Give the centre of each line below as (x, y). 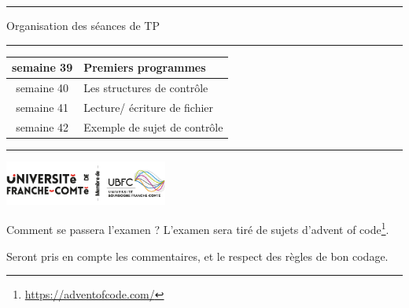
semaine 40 (42, 87)
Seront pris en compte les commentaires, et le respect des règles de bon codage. (197, 256)
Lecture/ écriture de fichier (149, 107)
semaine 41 (42, 107)
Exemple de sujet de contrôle (153, 126)
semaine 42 (42, 126)
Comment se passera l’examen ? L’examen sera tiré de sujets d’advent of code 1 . (198, 228)
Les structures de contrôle (146, 87)
